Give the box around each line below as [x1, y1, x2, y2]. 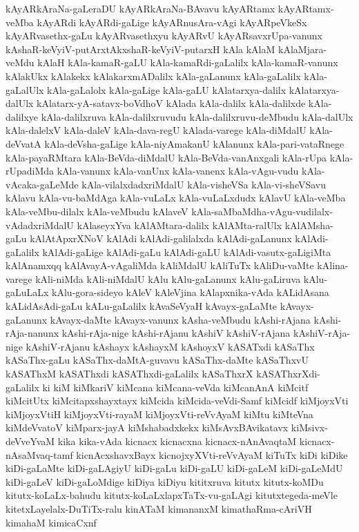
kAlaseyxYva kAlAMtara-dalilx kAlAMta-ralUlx [77, 217, 282, 232]
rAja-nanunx [6, 326, 59, 340]
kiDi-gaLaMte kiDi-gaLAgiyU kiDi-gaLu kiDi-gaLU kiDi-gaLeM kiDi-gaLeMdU [6, 461, 343, 475]
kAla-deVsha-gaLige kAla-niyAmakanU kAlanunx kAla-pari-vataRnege [44, 136, 345, 150]
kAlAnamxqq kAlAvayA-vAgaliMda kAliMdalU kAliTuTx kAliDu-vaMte [6, 258, 314, 273]
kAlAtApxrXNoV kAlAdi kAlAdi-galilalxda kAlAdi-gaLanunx [30, 231, 292, 246]
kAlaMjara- [278, 41, 327, 56]
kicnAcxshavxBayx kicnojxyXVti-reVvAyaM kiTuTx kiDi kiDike [76, 447, 348, 462]
